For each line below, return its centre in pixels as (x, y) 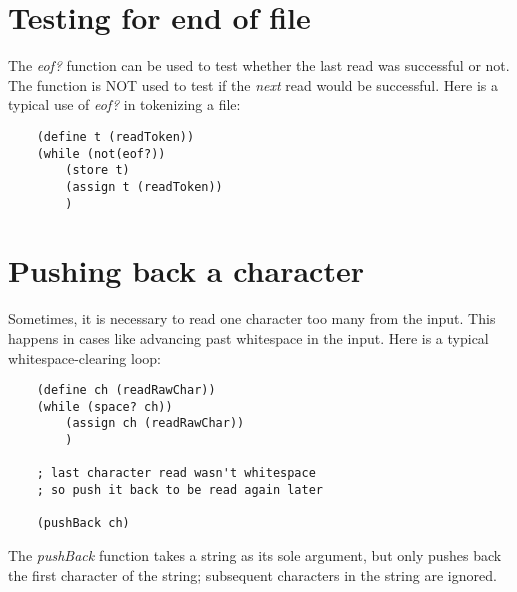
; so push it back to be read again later (179, 490)
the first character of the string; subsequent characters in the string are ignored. (252, 574)
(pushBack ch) (83, 523)
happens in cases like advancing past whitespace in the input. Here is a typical (248, 337)
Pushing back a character (186, 270)
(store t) (97, 170)
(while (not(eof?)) (101, 153)
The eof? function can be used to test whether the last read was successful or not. (259, 65)
